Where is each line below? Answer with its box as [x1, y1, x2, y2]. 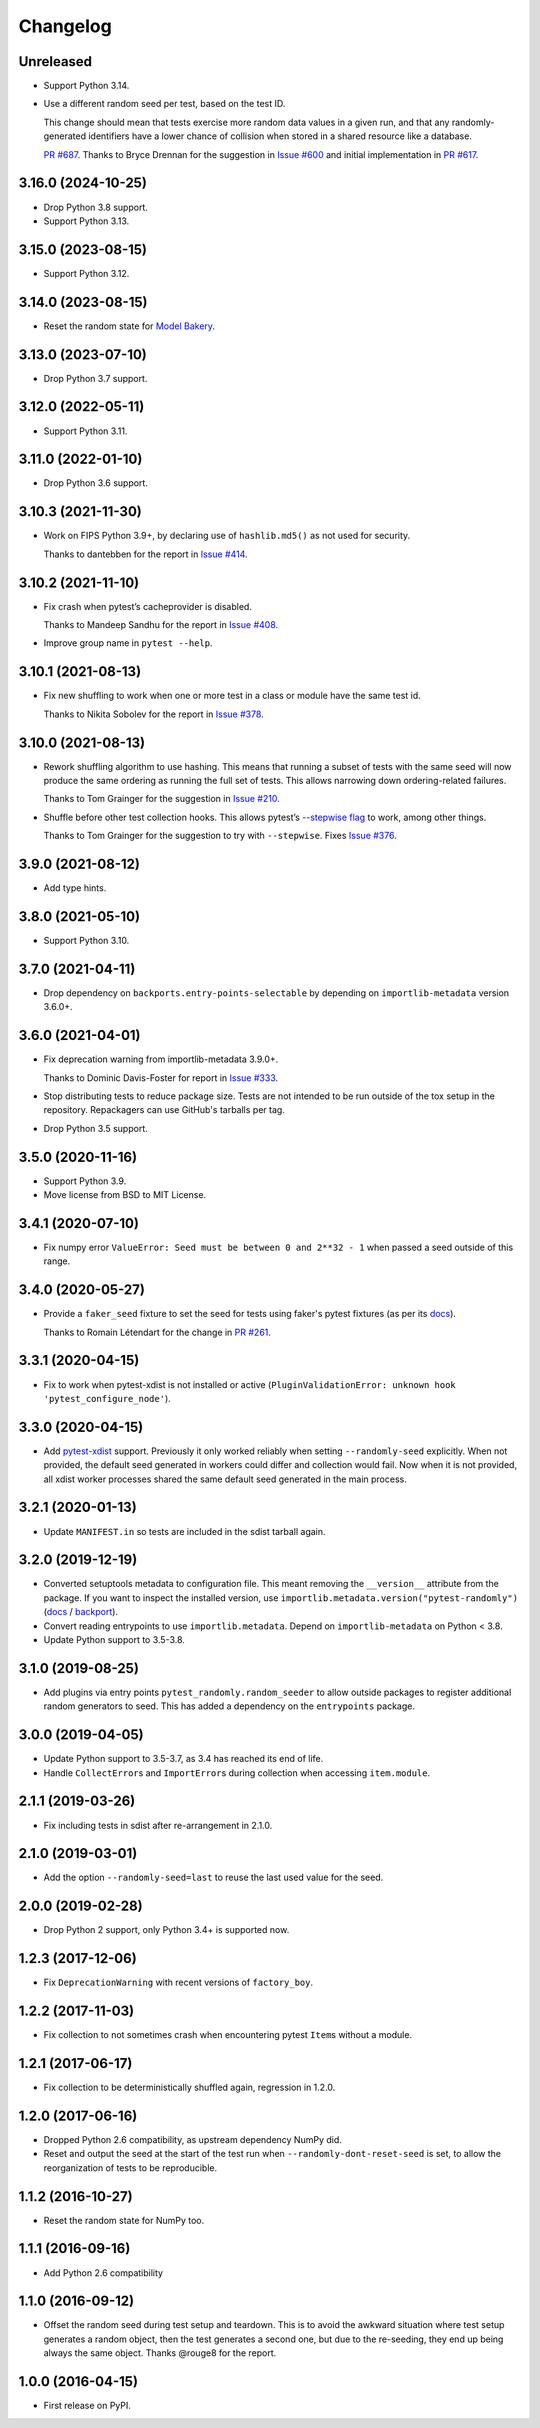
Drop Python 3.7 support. [43, 372, 148, 384]
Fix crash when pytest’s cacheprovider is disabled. [43, 600, 252, 612]
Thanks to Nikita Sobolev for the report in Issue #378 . [43, 708, 264, 720]
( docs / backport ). [43, 1606, 119, 1618]
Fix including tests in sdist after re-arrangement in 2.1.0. [43, 1819, 273, 1831]
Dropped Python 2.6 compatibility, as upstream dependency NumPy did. [43, 2133, 342, 2145]
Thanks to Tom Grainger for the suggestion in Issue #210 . [43, 793, 280, 805]
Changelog [18, 15, 112, 37]
